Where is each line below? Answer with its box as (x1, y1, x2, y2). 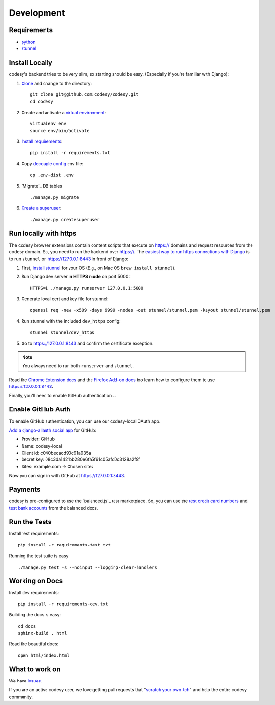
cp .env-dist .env (30, 172, 74, 178)
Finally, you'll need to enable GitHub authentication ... (9, 392, 117, 398)
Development (9, 7, 65, 18)
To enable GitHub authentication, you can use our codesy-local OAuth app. (9, 418, 160, 424)
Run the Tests (9, 518, 52, 526)
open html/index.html (18, 652, 69, 658)
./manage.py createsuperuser (30, 217, 100, 222)
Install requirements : (21, 138, 63, 144)
